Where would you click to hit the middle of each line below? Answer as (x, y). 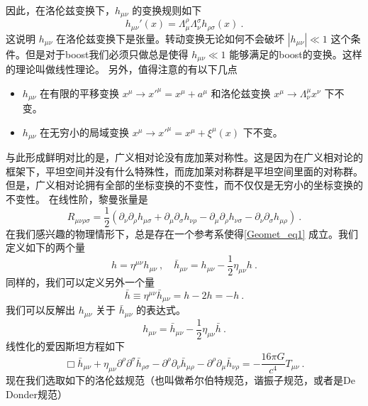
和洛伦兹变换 (241, 93)
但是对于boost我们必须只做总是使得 (107, 54)
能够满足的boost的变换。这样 (296, 54)
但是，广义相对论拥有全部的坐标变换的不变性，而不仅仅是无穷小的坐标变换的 (184, 185)
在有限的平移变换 (80, 93)
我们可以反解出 (40, 310)
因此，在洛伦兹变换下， (60, 10)
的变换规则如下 (167, 10)
